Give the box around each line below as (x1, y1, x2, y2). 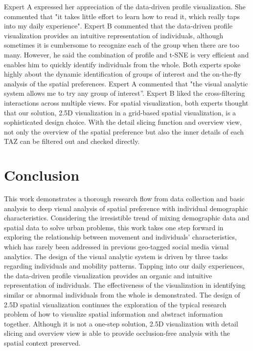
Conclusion (4, 165, 80, 185)
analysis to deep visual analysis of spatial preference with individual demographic (4, 203, 248, 213)
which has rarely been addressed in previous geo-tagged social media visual (4, 242, 229, 251)
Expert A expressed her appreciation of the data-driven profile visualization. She (4, 1, 246, 11)
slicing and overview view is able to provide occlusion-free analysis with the (4, 328, 230, 338)
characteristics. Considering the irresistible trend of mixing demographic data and (4, 213, 250, 223)
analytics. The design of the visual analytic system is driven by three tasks (4, 251, 228, 261)
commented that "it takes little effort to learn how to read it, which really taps (4, 11, 240, 21)
